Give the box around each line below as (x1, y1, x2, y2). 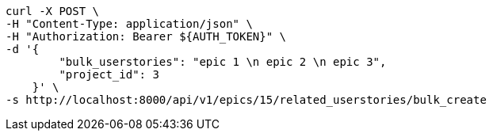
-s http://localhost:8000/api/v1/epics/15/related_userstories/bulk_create (6, 93, 487, 106)
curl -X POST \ (6, 5, 100, 17)
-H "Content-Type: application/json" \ (6, 17, 253, 30)
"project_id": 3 (59, 68, 159, 81)
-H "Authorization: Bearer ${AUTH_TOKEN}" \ (6, 30, 287, 43)
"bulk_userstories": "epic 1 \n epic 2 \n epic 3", (59, 55, 387, 68)
